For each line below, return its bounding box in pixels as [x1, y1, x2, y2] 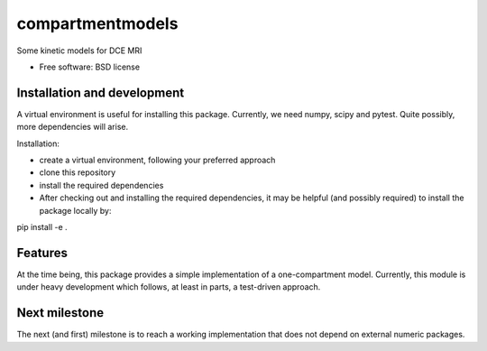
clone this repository [39, 167, 116, 178]
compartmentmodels [16, 14, 179, 33]
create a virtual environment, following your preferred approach [39, 154, 276, 166]
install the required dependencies [39, 180, 164, 190]
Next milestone [16, 305, 105, 320]
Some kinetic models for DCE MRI [16, 45, 142, 56]
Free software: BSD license [39, 61, 140, 72]
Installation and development [16, 85, 185, 100]
